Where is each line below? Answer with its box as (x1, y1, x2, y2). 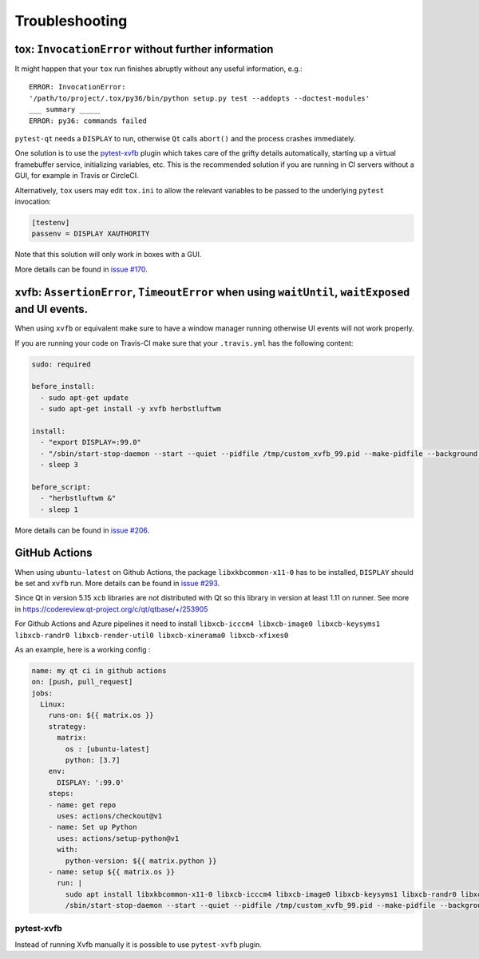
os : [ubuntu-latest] (65, 744, 150, 754)
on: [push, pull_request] (31, 677, 133, 687)
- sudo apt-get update (40, 393, 129, 402)
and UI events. (14, 303, 88, 316)
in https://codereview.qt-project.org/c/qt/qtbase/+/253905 (14, 604, 208, 614)
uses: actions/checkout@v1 (57, 811, 163, 820)
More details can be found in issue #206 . (14, 525, 150, 535)
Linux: (40, 699, 66, 709)
